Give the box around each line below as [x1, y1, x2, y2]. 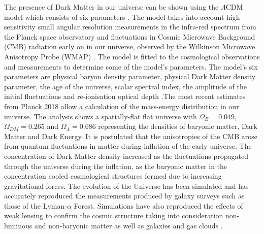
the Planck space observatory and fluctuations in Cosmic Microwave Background [4, 31, 255, 42]
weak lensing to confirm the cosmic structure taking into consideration [4, 210, 223, 221]
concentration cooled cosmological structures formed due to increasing [4, 171, 222, 181]
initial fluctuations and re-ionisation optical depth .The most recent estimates [4, 91, 246, 102]
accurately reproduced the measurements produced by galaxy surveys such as [4, 190, 245, 201]
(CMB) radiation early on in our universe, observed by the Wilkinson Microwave [4, 41, 255, 52]
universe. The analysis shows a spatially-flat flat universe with [4, 111, 197, 121]
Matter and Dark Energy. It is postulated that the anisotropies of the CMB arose [4, 130, 257, 141]
